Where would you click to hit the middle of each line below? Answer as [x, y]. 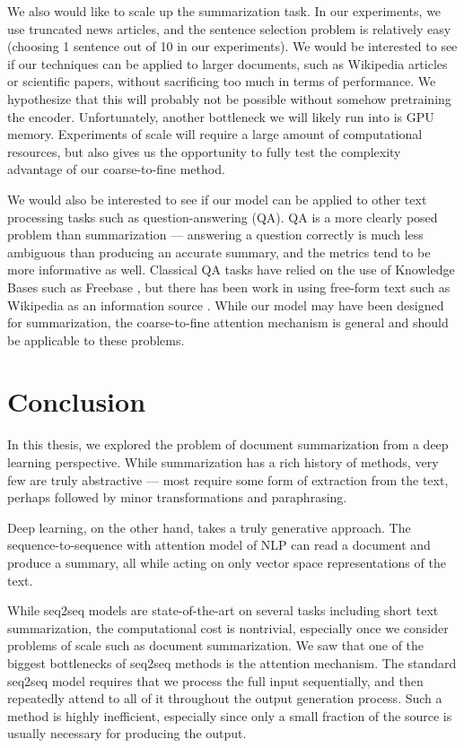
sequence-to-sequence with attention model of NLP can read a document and [219, 545]
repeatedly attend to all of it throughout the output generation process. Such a [225, 698]
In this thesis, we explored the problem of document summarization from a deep [228, 444]
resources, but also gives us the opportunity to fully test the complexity [204, 151]
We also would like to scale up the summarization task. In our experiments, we [224, 11]
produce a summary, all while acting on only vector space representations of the [227, 562]
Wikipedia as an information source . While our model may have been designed [226, 304]
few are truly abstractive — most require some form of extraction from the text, [228, 479]
